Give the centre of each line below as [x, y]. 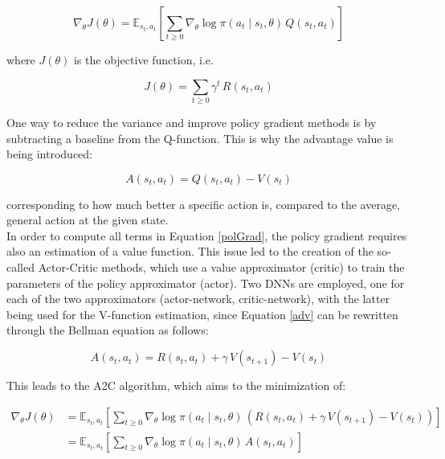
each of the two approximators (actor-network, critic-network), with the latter [198, 299]
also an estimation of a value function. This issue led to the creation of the [190, 251]
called [20, 267]
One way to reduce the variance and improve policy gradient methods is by [192, 122]
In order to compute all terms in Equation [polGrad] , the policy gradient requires [207, 235]
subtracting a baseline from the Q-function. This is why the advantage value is [200, 138]
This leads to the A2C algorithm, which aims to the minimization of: [176, 385]
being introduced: [50, 154]
